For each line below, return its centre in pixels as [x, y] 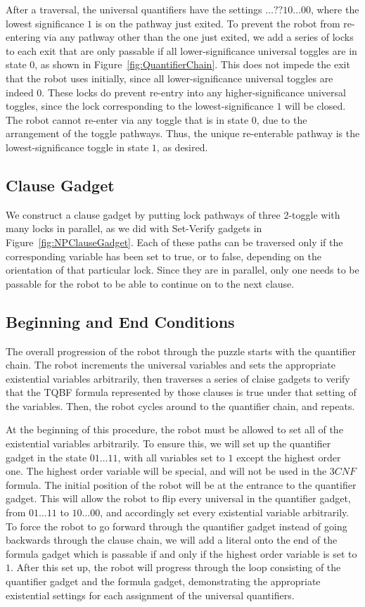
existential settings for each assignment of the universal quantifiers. [150, 595]
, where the [335, 9]
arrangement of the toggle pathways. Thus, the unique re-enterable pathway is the [183, 133]
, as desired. [182, 147]
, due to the [282, 119]
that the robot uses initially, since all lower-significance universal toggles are [169, 78]
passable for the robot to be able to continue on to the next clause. [150, 283]
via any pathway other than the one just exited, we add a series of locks [199, 37]
